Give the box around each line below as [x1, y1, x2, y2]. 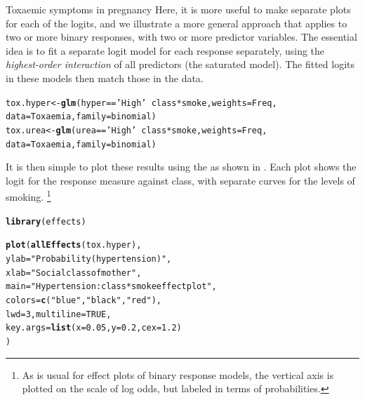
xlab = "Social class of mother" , [6, 267, 142, 278]
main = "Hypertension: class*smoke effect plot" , [6, 281, 217, 292]
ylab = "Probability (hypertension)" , [6, 253, 172, 264]
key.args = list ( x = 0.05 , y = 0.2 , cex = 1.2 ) [6, 323, 182, 333]
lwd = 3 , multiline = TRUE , [6, 309, 112, 319]
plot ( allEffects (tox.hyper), [6, 240, 142, 251]
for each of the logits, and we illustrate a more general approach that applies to [6, 15, 347, 30]
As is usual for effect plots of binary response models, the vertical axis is [22, 367, 334, 382]
